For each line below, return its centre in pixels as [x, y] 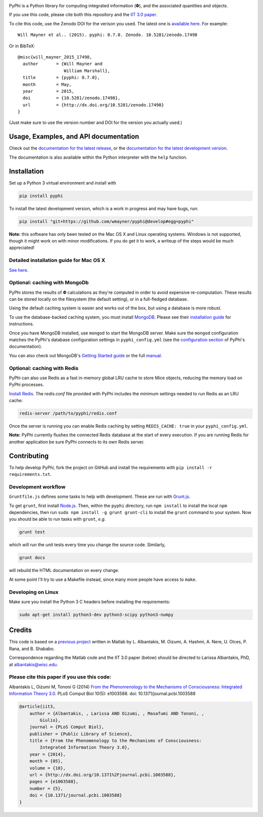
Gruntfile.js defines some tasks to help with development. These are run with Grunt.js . [100, 497]
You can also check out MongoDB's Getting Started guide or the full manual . [86, 355]
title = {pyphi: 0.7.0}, [61, 78]
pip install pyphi [41, 196]
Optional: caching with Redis [44, 368]
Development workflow [37, 487]
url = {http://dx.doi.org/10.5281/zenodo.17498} [93, 105]
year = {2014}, [47, 754]
